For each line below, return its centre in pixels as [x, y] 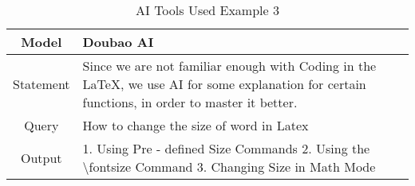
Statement [41, 84]
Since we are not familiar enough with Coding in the [229, 66]
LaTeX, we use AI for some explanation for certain [224, 84]
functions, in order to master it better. [190, 102]
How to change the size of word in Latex [196, 125]
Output [41, 157]
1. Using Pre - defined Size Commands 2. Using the [226, 148]
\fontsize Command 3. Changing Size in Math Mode [229, 167]
